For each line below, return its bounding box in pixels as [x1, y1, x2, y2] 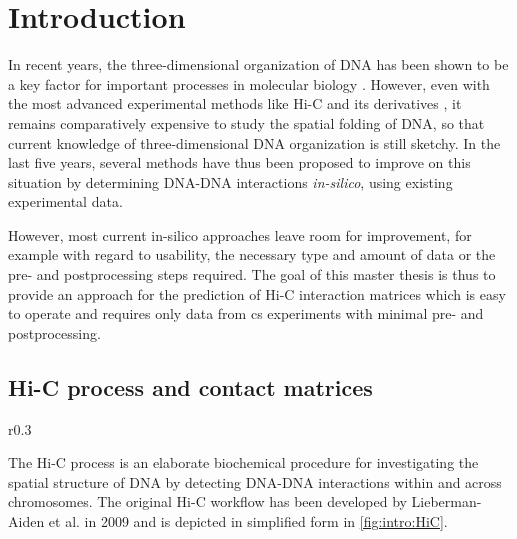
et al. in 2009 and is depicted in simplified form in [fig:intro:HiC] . [48, 511, 448, 532]
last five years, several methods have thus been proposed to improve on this [8, 152, 471, 173]
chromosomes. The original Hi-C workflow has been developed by [8, 491, 407, 512]
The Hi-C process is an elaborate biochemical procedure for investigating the [8, 452, 479, 473]
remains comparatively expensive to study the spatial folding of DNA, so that [8, 112, 485, 133]
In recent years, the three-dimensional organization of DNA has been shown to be [8, 54, 509, 75]
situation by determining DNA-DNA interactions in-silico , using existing [8, 171, 453, 192]
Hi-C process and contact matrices [8, 371, 373, 402]
